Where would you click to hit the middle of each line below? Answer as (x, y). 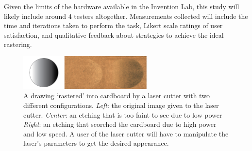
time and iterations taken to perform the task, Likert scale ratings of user (113, 25)
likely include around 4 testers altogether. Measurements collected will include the (126, 16)
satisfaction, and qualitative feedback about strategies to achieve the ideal (114, 35)
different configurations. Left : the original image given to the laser (121, 105)
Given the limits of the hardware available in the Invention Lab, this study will (122, 6)
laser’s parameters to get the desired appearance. (96, 143)
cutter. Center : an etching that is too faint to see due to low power (123, 114)
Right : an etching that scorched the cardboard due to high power (120, 124)
